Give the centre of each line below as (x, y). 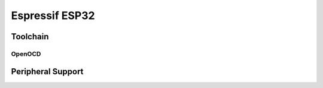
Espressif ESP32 (53, 15)
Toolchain (30, 37)
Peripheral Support (47, 71)
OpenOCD (26, 54)
